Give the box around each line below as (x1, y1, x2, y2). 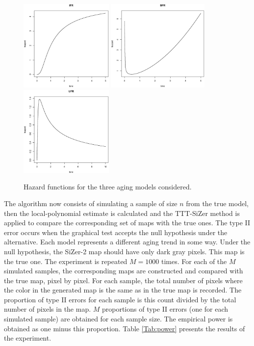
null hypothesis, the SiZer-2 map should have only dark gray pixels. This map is (4, 246, 245, 256)
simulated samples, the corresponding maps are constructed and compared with (4, 266, 243, 276)
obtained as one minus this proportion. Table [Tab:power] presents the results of (4, 323, 245, 333)
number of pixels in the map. (4, 304, 91, 314)
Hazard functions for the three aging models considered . (24, 182, 192, 192)
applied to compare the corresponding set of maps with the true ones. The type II (4, 217, 251, 228)
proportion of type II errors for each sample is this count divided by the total (4, 294, 236, 304)
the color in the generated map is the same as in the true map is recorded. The (4, 285, 242, 295)
